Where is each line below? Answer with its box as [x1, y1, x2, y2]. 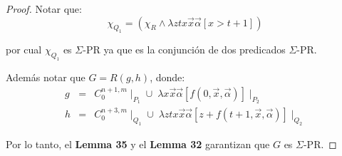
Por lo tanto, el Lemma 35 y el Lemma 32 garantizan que [6, 136, 270, 151]
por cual [6, 42, 42, 57]
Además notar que [6, 70, 85, 85]
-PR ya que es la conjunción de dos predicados [83, 42, 286, 57]
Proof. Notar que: [6, 1, 82, 16]
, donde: [150, 70, 185, 85]
